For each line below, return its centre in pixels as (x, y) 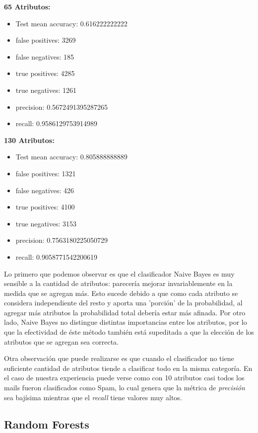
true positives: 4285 (45, 73)
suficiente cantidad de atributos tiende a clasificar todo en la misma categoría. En (128, 368)
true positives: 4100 (45, 207)
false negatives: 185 (45, 56)
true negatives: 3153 (46, 223)
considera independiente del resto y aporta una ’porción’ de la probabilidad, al (123, 303)
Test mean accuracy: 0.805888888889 (71, 157)
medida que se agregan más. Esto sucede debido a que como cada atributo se (121, 293)
